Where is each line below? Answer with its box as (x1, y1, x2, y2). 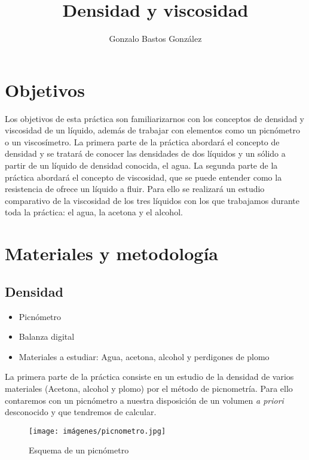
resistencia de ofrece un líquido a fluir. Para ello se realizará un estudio (5, 182, 265, 195)
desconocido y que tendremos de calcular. (5, 406, 157, 418)
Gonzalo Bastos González (109, 32, 202, 45)
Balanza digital (19, 330, 75, 343)
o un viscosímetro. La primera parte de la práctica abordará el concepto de (5, 135, 280, 148)
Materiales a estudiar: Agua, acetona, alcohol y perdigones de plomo (19, 350, 270, 362)
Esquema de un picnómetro (29, 444, 129, 456)
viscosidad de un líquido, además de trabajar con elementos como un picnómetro (5, 124, 300, 136)
